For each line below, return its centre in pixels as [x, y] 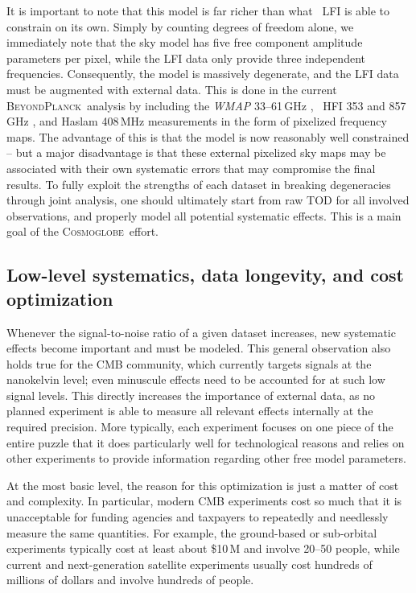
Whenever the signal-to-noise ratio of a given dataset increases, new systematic [201, 332]
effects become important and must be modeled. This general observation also [199, 348]
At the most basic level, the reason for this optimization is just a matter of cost [203, 485]
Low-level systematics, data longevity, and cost [205, 275]
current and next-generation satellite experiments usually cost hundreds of [189, 564]
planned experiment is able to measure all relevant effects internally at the [190, 411]
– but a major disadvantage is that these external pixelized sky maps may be [196, 152]
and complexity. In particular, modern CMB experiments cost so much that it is [204, 501]
